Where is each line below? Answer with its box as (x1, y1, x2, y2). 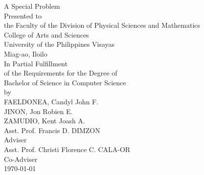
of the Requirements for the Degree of (4, 68, 117, 78)
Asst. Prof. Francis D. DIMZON (4, 125, 100, 135)
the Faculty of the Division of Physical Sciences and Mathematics (4, 20, 201, 30)
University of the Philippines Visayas (4, 39, 115, 49)
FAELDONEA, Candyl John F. (4, 96, 99, 106)
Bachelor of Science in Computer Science (4, 77, 126, 87)
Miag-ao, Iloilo (4, 48, 47, 58)
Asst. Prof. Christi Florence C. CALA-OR (4, 144, 131, 154)
